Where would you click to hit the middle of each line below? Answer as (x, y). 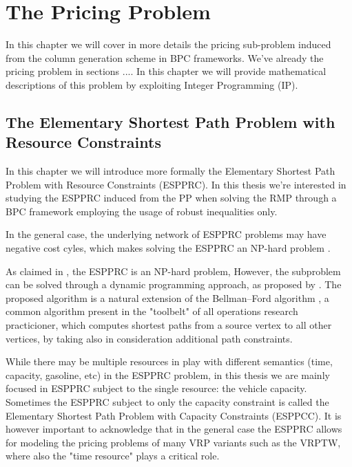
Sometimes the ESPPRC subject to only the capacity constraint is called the (167, 402)
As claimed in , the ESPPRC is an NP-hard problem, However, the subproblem (173, 271)
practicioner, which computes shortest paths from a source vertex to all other (169, 325)
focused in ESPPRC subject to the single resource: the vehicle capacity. (156, 388)
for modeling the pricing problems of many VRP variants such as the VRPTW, (173, 442)
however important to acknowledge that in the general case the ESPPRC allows (174, 429)
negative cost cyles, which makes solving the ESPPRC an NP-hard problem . (168, 248)
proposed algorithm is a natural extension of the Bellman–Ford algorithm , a (167, 297)
